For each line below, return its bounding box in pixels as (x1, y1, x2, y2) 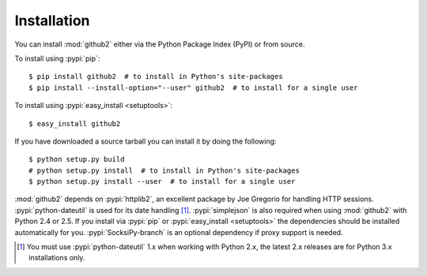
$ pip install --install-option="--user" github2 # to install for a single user (28, 83, 358, 92)
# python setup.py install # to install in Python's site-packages (28, 166, 300, 175)
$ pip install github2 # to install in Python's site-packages (28, 72, 284, 81)
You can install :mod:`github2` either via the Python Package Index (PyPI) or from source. (14, 39, 305, 49)
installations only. (28, 253, 85, 263)
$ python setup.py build (28, 155, 125, 164)
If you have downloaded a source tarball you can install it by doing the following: (14, 136, 277, 146)
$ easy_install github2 (28, 119, 121, 128)
